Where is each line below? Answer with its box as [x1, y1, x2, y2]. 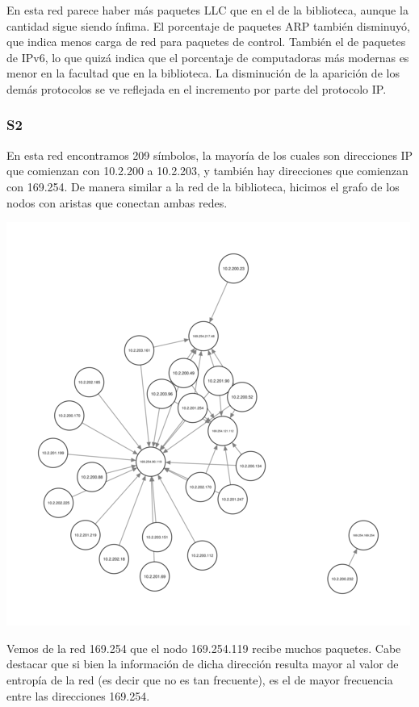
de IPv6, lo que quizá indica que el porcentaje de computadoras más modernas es [6, 48, 409, 65]
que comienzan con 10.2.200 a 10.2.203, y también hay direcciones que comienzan [6, 162, 409, 179]
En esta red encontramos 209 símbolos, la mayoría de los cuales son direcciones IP [6, 146, 413, 163]
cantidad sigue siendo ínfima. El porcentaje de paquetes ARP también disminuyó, [6, 17, 410, 34]
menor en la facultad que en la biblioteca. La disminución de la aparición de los [6, 65, 400, 82]
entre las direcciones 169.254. [6, 687, 150, 704]
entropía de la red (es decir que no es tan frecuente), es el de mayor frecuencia [6, 671, 393, 688]
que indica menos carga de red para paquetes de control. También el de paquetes [6, 33, 406, 50]
